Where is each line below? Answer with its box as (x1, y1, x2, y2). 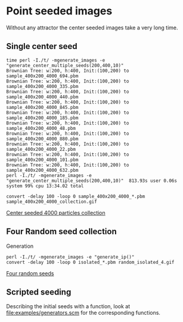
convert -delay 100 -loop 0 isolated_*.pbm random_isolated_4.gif (6, 259, 175, 265)
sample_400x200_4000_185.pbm (6, 115, 79, 121)
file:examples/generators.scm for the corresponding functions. (6, 309, 161, 317)
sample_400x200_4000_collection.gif (6, 199, 97, 205)
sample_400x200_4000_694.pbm (6, 73, 79, 79)
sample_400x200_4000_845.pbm (6, 104, 79, 110)
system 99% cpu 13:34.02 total (6, 183, 84, 189)
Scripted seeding (6, 287, 72, 297)
